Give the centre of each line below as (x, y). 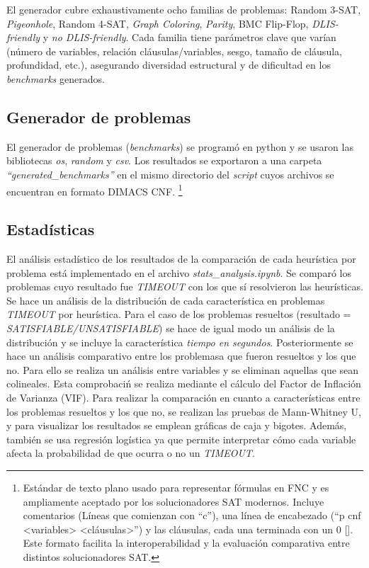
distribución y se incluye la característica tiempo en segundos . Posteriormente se (180, 342)
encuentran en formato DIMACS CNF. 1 (95, 190)
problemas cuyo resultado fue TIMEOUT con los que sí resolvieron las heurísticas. (185, 286)
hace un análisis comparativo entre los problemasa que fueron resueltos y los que (181, 356)
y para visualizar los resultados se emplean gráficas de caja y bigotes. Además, (177, 425)
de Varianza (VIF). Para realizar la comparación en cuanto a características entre (183, 397)
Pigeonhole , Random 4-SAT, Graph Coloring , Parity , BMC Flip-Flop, (158, 23)
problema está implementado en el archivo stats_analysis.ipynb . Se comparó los (179, 272)
